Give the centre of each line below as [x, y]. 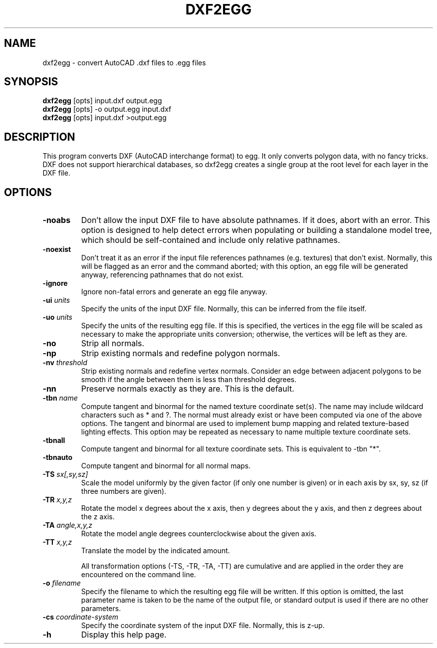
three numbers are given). [124, 491]
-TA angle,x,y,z [67, 525]
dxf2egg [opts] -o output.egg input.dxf [107, 109]
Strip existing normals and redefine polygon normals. [181, 353]
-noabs [57, 220]
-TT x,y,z [57, 542]
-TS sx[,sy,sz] [65, 474]
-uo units [57, 317]
